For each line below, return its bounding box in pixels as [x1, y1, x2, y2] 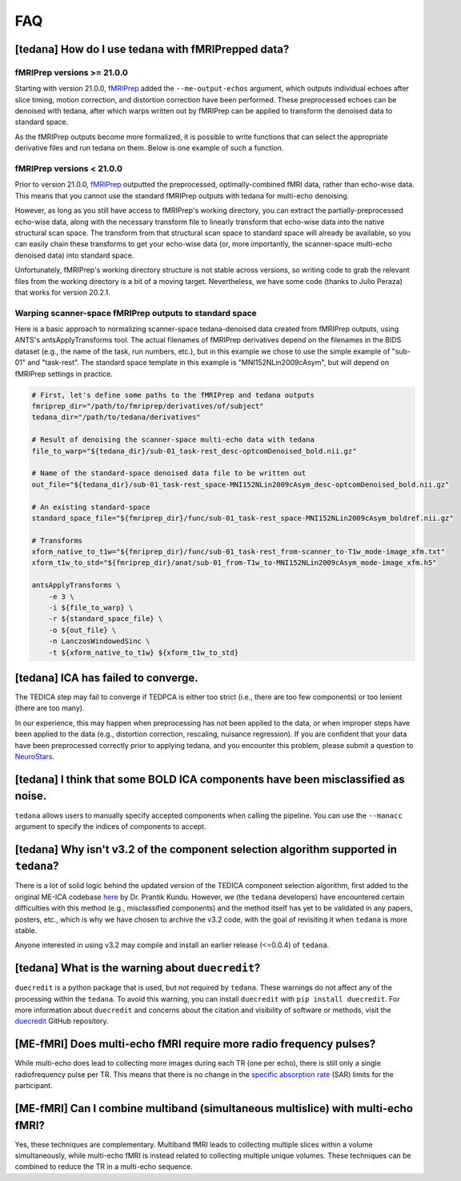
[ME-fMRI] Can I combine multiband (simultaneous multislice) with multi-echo [14, 1101, 414, 1115]
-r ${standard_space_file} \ [48, 615, 163, 623]
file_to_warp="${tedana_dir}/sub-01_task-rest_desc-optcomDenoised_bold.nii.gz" [31, 446, 357, 455]
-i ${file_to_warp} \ [48, 603, 134, 612]
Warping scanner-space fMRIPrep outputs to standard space [14, 307, 258, 318]
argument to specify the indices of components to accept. [14, 821, 206, 831]
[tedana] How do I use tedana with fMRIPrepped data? [14, 42, 290, 56]
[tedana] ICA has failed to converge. [14, 671, 199, 684]
